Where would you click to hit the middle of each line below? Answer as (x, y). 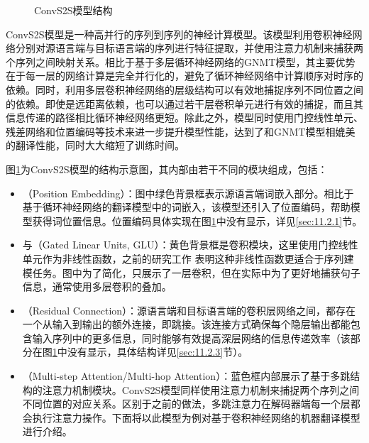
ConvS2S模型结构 (73, 10)
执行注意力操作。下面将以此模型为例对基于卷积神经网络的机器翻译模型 (196, 417)
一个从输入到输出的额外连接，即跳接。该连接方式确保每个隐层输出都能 (186, 324)
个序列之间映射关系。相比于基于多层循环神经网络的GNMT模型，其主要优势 (181, 61)
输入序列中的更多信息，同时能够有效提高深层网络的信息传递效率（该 (191, 338)
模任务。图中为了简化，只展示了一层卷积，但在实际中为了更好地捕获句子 (191, 272)
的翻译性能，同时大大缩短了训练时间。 (95, 145)
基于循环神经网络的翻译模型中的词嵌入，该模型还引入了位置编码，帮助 (186, 207)
